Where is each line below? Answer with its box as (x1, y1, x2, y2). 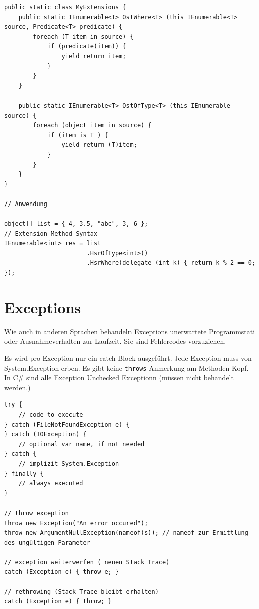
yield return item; (61, 52, 126, 60)
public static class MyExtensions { (4, 4, 126, 11)
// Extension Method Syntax (4, 230, 98, 237)
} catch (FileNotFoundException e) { (4, 421, 130, 428)
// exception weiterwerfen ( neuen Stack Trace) (4, 558, 170, 566)
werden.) (4, 382, 31, 392)
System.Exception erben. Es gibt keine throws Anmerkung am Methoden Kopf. (4, 362, 249, 373)
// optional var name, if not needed (18, 440, 145, 448)
